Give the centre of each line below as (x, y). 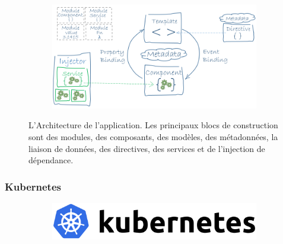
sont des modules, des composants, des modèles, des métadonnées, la (153, 137)
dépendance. (51, 160)
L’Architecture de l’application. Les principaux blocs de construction (153, 125)
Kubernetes (33, 186)
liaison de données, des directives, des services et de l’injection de (147, 148)
